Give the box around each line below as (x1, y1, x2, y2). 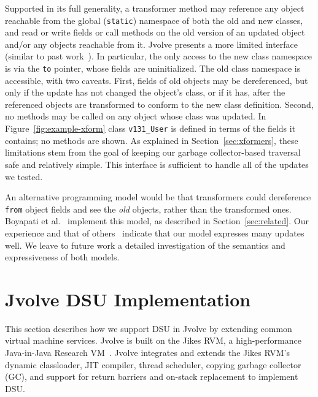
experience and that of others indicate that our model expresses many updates (5, 226, 304, 239)
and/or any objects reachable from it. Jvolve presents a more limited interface (5, 37, 298, 50)
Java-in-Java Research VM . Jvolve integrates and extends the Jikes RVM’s (5, 346, 290, 359)
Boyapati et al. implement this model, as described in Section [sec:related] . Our (5, 214, 309, 227)
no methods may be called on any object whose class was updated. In (5, 110, 266, 123)
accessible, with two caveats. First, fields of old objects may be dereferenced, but (5, 74, 308, 86)
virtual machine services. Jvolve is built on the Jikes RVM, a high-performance (5, 334, 301, 347)
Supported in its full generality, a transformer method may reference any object (5, 2, 304, 14)
